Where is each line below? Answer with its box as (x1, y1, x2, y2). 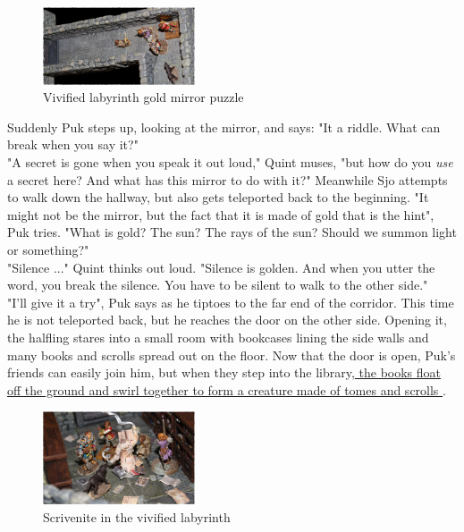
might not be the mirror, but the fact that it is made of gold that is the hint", (7, 205, 434, 224)
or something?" (7, 240, 89, 258)
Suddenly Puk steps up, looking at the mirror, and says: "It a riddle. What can (7, 117, 441, 136)
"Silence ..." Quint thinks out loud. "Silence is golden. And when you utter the (7, 258, 435, 276)
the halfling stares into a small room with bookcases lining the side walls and (7, 327, 429, 346)
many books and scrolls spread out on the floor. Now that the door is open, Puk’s (7, 345, 456, 364)
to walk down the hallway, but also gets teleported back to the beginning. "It (7, 188, 429, 207)
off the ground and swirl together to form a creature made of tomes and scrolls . (7, 380, 446, 399)
